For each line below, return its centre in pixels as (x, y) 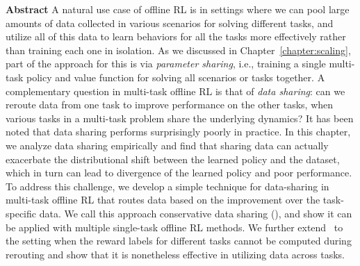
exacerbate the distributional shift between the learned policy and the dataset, (173, 159)
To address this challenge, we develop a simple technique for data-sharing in (167, 186)
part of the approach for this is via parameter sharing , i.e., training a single (166, 64)
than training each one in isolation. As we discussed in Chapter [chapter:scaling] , (178, 50)
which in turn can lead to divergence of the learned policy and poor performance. (179, 173)
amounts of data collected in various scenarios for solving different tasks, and (170, 23)
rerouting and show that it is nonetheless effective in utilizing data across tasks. (175, 254)
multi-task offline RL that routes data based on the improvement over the (163, 200)
